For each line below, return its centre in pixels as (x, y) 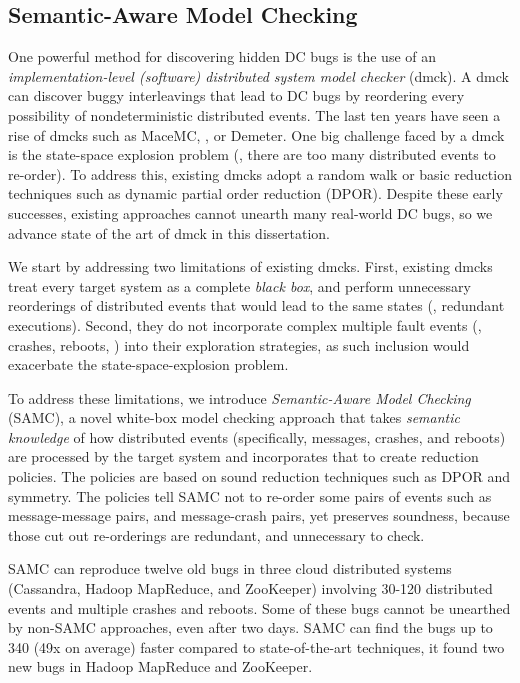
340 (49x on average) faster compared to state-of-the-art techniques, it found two (256, 646)
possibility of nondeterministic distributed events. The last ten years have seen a (254, 114)
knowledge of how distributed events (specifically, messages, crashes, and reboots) (257, 436)
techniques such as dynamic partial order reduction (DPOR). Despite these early (255, 193)
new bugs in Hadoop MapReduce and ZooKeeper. (160, 666)
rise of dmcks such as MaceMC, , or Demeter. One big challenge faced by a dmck (256, 134)
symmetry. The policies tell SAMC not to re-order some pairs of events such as (250, 495)
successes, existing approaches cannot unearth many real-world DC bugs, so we (250, 212)
